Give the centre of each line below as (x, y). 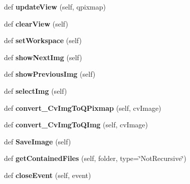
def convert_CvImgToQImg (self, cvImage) (76, 125)
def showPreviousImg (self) (50, 74)
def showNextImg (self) (43, 57)
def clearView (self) (36, 23)
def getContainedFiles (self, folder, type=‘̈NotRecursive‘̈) (95, 158)
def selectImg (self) (36, 90)
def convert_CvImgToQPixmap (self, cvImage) (83, 108)
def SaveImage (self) (38, 141)
